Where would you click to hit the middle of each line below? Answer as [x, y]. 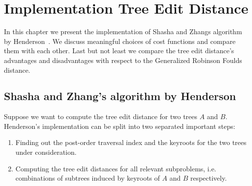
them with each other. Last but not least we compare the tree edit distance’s [119, 51]
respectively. [208, 178]
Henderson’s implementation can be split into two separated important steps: [120, 126]
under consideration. [46, 152]
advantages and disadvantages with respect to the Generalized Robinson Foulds [123, 60]
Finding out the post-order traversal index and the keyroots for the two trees [131, 142]
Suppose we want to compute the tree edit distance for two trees [101, 116]
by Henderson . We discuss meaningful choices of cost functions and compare [120, 41]
